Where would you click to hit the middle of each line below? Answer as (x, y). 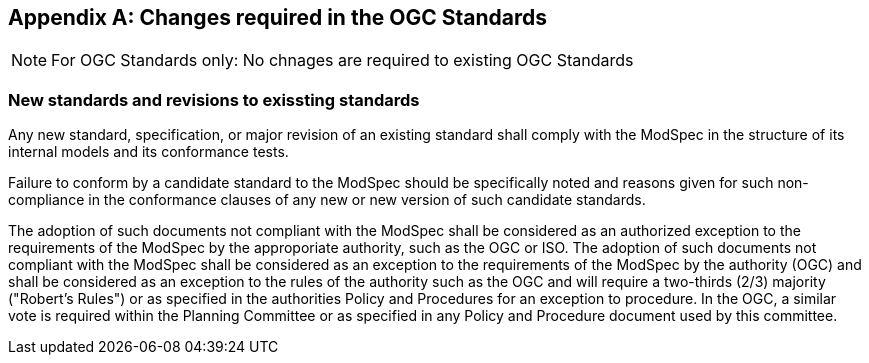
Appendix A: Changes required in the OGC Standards (277, 17)
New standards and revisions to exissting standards (214, 99)
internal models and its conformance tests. (148, 152)
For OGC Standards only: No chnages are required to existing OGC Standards (342, 60)
